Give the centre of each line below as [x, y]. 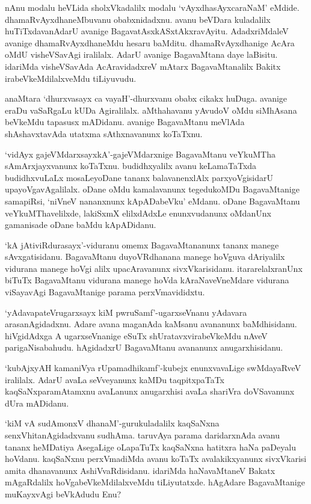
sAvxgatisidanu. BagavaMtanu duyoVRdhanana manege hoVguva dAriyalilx [145, 257]
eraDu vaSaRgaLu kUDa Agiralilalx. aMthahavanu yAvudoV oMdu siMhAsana [151, 110]
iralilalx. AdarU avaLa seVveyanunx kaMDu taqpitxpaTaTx [115, 379]
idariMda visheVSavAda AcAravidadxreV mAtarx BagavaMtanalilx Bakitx [143, 66]
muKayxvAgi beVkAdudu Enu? [63, 493]
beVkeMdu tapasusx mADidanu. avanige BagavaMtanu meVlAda [125, 122]
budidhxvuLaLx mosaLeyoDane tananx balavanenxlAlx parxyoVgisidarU [139, 177]
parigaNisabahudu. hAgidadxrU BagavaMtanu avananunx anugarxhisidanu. [144, 347]
